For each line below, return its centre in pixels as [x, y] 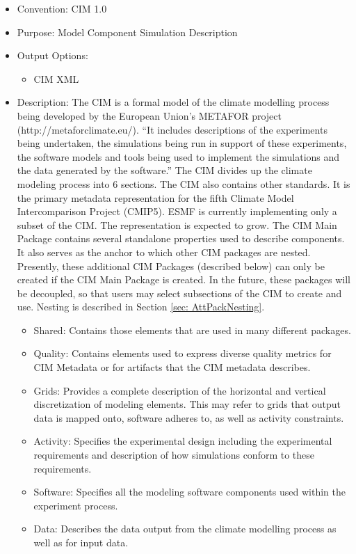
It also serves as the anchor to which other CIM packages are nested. [164, 252]
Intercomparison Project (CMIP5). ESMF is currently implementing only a [177, 211]
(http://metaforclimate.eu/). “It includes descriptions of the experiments [172, 129]
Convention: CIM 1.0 [62, 8]
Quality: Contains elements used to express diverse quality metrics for [183, 353]
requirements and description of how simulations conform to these [174, 455]
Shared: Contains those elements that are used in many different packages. [192, 330]
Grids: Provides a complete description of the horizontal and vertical [180, 390]
